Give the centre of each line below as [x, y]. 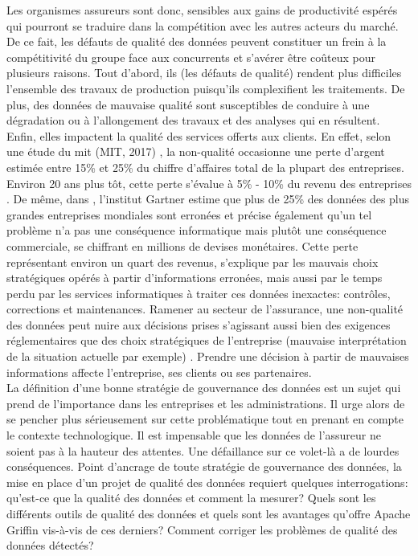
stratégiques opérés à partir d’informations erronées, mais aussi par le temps [195, 278]
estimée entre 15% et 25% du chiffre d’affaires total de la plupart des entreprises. [205, 167]
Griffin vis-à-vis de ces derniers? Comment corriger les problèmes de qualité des [202, 529]
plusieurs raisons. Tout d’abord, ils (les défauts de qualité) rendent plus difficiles [204, 73]
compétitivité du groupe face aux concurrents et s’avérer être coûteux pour [191, 57]
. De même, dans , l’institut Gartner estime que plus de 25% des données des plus [208, 199]
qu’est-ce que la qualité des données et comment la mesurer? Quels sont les [191, 498]
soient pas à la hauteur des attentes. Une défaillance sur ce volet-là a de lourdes [203, 450]
